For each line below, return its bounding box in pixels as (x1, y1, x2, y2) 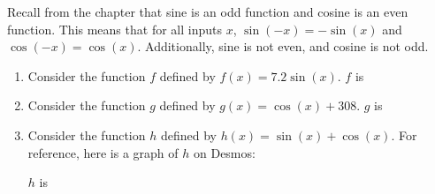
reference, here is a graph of (27, 143, 179, 161)
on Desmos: (193, 143, 256, 161)
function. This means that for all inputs (7, 19, 222, 38)
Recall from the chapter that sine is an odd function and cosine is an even (7, 3, 408, 20)
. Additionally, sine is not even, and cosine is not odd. (137, 37, 429, 56)
